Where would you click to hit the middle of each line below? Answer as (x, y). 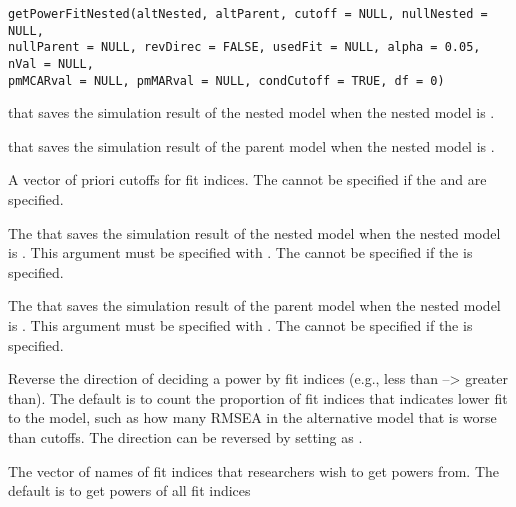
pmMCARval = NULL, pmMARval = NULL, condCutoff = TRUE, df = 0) (226, 80)
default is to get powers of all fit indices (129, 490)
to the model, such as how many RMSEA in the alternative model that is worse (252, 417)
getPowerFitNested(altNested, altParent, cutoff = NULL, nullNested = (248, 14)
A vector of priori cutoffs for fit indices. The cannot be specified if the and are (247, 179)
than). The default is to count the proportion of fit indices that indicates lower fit (258, 397)
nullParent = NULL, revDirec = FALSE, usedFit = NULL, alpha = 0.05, (244, 47)
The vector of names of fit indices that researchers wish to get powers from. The (254, 470)
